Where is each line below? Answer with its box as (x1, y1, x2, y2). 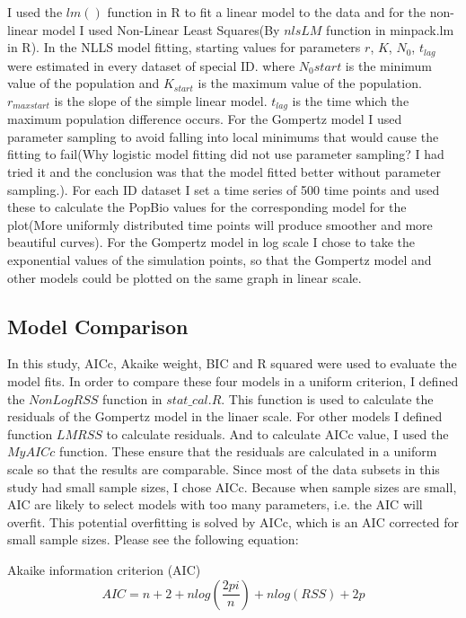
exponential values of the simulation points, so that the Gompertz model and (7, 251, 432, 269)
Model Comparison (7, 312, 189, 340)
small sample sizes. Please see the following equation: (7, 530, 299, 549)
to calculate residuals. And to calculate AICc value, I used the (106, 424, 449, 443)
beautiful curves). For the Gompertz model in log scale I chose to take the (7, 233, 416, 252)
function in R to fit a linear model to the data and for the (107, 3, 426, 21)
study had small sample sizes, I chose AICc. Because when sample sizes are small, (7, 477, 457, 496)
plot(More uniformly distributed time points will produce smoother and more (7, 215, 433, 234)
